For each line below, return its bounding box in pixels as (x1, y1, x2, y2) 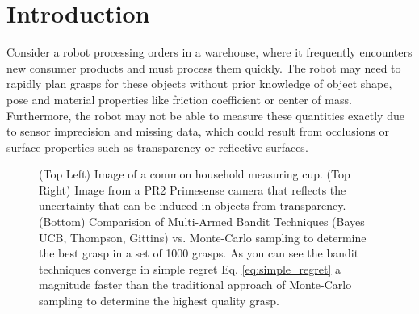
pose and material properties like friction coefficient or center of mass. (6, 90, 352, 107)
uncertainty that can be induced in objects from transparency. (39, 197, 346, 214)
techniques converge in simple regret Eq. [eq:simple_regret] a (39, 260, 341, 277)
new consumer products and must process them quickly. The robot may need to (6, 59, 401, 76)
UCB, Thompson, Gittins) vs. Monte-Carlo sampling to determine (39, 228, 367, 245)
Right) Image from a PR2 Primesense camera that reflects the (39, 181, 346, 198)
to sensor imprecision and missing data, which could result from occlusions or (6, 123, 390, 140)
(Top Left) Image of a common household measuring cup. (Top (39, 165, 350, 182)
